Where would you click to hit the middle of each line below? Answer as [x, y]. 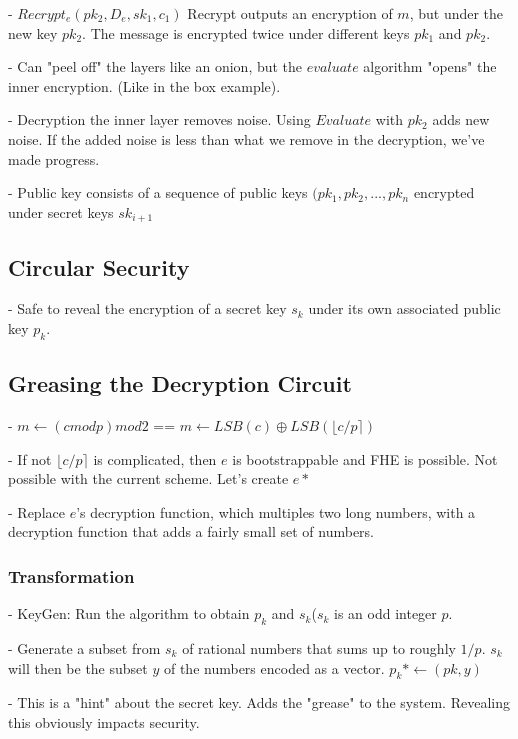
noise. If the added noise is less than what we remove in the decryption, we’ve [246, 138]
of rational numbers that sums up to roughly [319, 647]
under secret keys [61, 211]
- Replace [36, 511]
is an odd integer [385, 613]
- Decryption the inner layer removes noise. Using [159, 119]
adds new [461, 119]
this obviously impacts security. [104, 721]
